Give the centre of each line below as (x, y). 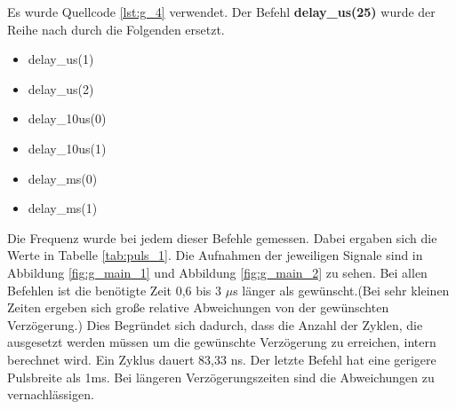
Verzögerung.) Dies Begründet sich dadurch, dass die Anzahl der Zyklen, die (215, 324)
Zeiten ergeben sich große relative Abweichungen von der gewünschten (198, 307)
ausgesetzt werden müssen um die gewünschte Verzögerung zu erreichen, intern (222, 342)
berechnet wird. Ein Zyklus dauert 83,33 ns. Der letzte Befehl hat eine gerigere (222, 359)
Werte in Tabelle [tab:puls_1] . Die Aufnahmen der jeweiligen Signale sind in (215, 255)
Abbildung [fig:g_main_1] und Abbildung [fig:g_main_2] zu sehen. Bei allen (217, 272)
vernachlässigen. (51, 394)
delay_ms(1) (63, 208)
